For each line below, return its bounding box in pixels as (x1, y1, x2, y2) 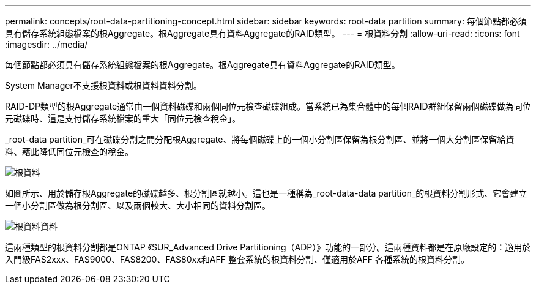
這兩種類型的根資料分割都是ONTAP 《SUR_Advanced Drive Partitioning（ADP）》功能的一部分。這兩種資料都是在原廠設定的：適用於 (5, 242, 531, 252)
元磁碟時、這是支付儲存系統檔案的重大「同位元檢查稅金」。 (5, 113, 240, 124)
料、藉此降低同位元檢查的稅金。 (5, 146, 133, 157)
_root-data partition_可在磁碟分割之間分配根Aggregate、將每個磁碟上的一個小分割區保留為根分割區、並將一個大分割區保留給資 (5, 134, 515, 144)
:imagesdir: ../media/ (5, 39, 88, 50)
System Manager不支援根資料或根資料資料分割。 (5, 80, 202, 91)
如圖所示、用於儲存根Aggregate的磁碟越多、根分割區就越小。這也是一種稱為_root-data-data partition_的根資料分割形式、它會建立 (5, 188, 527, 198)
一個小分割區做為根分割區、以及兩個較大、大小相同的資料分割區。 (5, 200, 270, 211)
